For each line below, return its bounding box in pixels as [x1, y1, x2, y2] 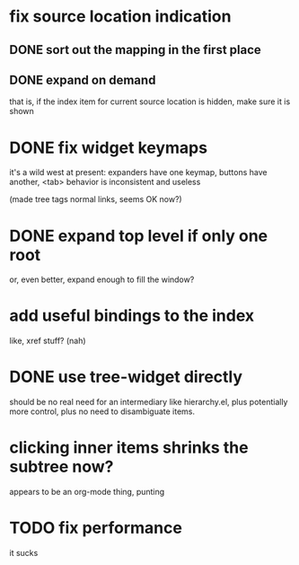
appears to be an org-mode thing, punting [9, 487, 165, 498]
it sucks [9, 548, 39, 559]
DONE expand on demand [9, 72, 156, 87]
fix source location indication [9, 6, 232, 27]
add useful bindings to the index [9, 305, 254, 326]
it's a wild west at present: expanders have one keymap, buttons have [9, 167, 268, 178]
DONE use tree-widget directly [9, 366, 243, 387]
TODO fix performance [9, 518, 182, 538]
